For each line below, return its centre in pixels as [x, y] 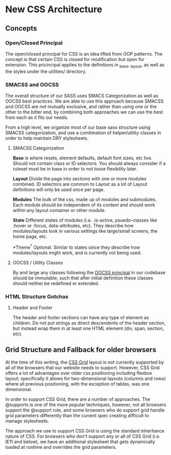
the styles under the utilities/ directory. [46, 71]
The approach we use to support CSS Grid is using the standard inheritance [85, 430]
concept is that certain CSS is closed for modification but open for [75, 59]
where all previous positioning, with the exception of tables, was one [77, 384]
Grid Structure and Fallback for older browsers [81, 350]
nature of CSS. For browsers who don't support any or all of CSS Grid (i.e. [83, 436]
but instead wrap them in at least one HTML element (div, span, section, [88, 328]
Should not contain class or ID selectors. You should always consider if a [89, 163]
